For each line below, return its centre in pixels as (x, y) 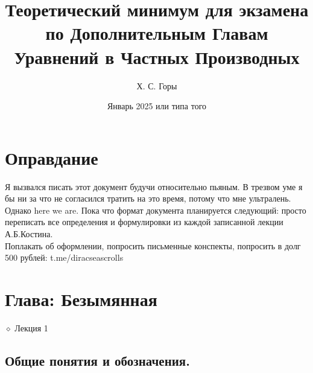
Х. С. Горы (157, 85)
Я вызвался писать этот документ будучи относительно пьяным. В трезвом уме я (154, 186)
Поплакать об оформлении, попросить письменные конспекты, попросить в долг (153, 245)
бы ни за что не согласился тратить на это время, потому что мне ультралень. (148, 198)
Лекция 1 (31, 327)
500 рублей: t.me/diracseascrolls (64, 257)
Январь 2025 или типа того (157, 106)
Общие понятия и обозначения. (97, 360)
